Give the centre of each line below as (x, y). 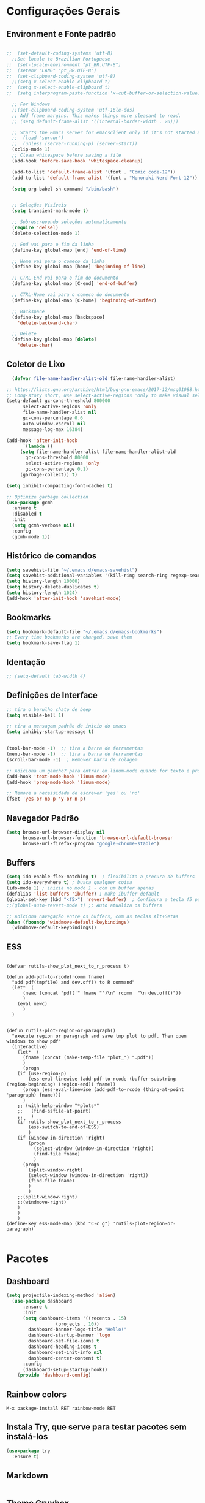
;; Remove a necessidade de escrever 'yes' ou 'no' (73, 793)
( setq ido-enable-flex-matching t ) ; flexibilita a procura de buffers (101, 877)
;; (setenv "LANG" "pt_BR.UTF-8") (52, 70)
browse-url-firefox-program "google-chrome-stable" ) (91, 843)
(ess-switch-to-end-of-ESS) (64, 1127)
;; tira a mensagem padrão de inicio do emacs (67, 726)
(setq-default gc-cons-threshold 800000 (59, 401)
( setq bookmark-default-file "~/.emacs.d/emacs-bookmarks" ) (85, 632)
